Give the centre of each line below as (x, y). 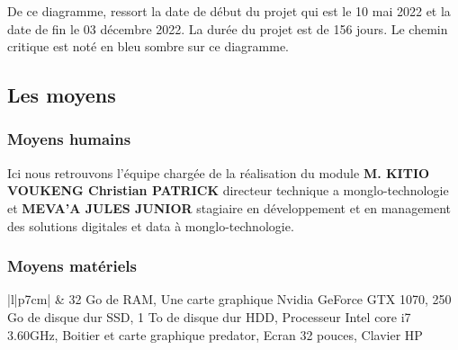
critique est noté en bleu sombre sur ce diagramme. (148, 46)
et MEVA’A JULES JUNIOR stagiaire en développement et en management (229, 207)
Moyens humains (69, 139)
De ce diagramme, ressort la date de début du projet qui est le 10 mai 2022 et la (229, 11)
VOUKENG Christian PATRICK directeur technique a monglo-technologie (228, 190)
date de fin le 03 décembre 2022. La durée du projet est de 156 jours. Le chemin (228, 28)
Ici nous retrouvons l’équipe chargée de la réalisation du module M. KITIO (219, 172)
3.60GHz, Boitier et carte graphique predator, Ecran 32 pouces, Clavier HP (215, 334)
